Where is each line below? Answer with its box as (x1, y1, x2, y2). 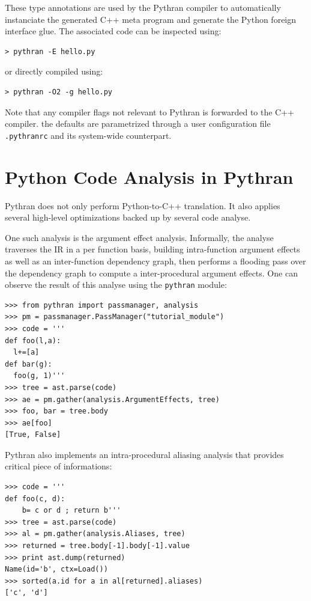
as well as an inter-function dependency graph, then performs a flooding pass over (5, 254, 306, 267)
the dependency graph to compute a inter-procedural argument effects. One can (5, 266, 298, 279)
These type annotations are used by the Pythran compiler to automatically (5, 1, 281, 13)
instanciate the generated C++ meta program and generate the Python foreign (5, 13, 297, 25)
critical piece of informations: (5, 460, 112, 472)
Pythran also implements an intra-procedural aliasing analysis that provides (5, 448, 284, 460)
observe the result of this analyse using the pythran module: (5, 278, 227, 291)
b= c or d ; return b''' (22, 506, 121, 515)
